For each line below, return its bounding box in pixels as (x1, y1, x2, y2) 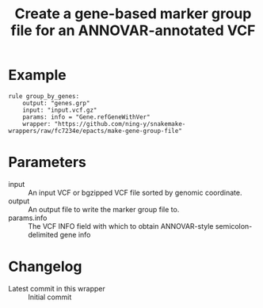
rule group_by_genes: (8, 92, 80, 100)
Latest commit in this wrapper (8, 283, 105, 293)
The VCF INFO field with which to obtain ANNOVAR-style (28, 221, 214, 230)
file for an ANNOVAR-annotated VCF (10, 21, 256, 40)
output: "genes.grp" (22, 99, 90, 107)
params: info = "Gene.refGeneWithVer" (22, 112, 151, 121)
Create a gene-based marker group (14, 5, 252, 23)
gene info (59, 230, 91, 239)
